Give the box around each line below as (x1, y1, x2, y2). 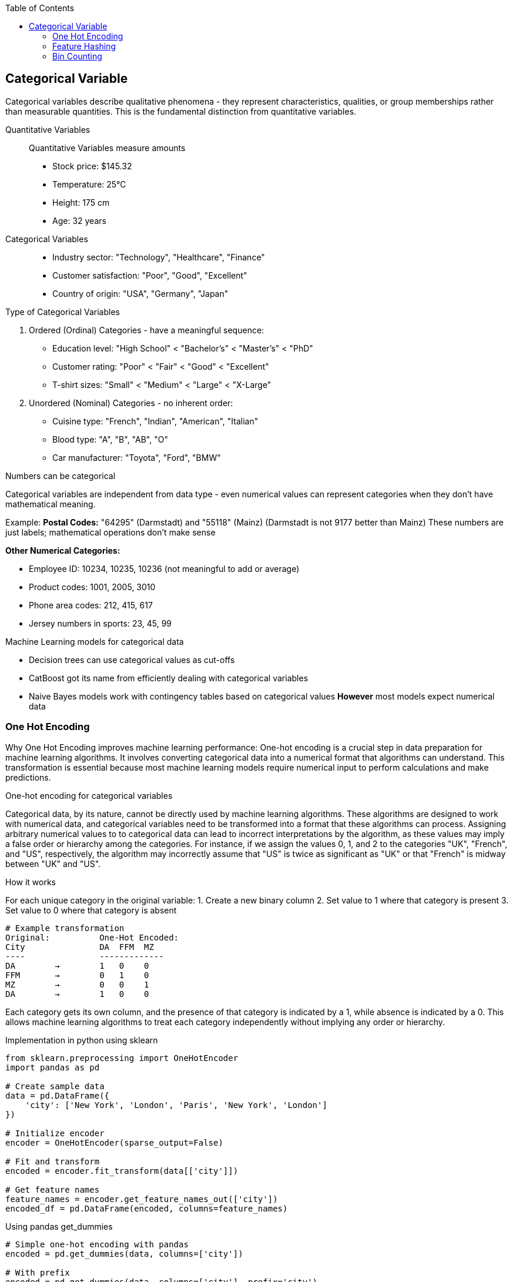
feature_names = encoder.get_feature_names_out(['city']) (5, 1194, 278, 1204)
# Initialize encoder (5, 1128, 105, 1138)
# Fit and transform (5, 1156, 100, 1166)
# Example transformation (5, 923, 125, 933)
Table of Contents (5, 3, 75, 13)
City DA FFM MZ (5, 942, 154, 952)
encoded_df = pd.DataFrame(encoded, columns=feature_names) (5, 1203, 288, 1213)
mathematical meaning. (5, 498, 96, 509)
